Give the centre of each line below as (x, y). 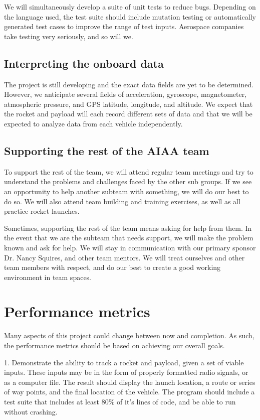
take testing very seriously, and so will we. (69, 36)
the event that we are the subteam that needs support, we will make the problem (129, 238)
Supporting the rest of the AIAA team (107, 150)
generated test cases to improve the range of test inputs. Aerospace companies (124, 26)
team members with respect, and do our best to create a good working (112, 267)
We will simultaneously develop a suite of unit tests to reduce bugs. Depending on (130, 7)
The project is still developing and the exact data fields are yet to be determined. (129, 84)
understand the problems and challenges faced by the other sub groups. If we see (128, 181)
